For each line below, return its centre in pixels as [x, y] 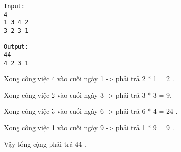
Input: [14, 6]
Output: [16, 47]
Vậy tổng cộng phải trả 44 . [45, 144]
